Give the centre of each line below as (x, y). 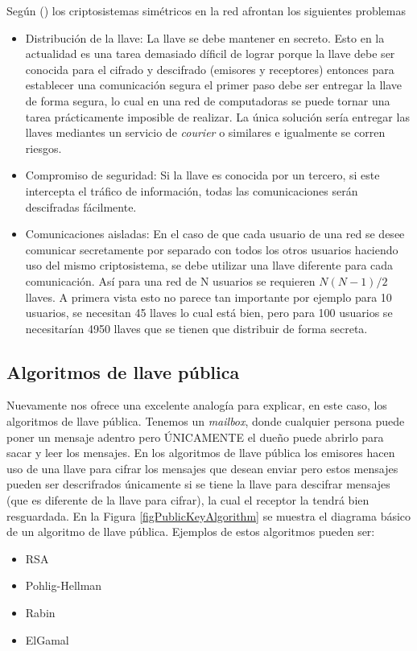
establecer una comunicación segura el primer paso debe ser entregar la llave (213, 85)
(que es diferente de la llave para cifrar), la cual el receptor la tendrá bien (188, 500)
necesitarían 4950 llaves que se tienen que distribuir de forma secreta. (196, 328)
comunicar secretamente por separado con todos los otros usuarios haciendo (212, 249)
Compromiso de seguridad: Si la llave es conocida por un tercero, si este (202, 175)
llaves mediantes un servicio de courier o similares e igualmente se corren (205, 132)
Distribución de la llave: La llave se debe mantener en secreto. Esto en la (205, 37)
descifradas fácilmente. (81, 206)
